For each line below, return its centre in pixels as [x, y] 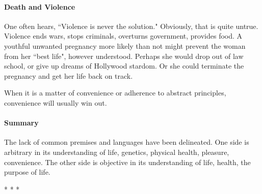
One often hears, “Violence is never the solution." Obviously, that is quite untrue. [131, 26]
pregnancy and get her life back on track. [69, 75]
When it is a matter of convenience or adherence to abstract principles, [115, 93]
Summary [21, 123]
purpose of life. [27, 172]
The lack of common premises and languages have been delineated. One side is [127, 142]
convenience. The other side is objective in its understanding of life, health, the [127, 162]
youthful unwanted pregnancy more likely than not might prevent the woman [125, 45]
